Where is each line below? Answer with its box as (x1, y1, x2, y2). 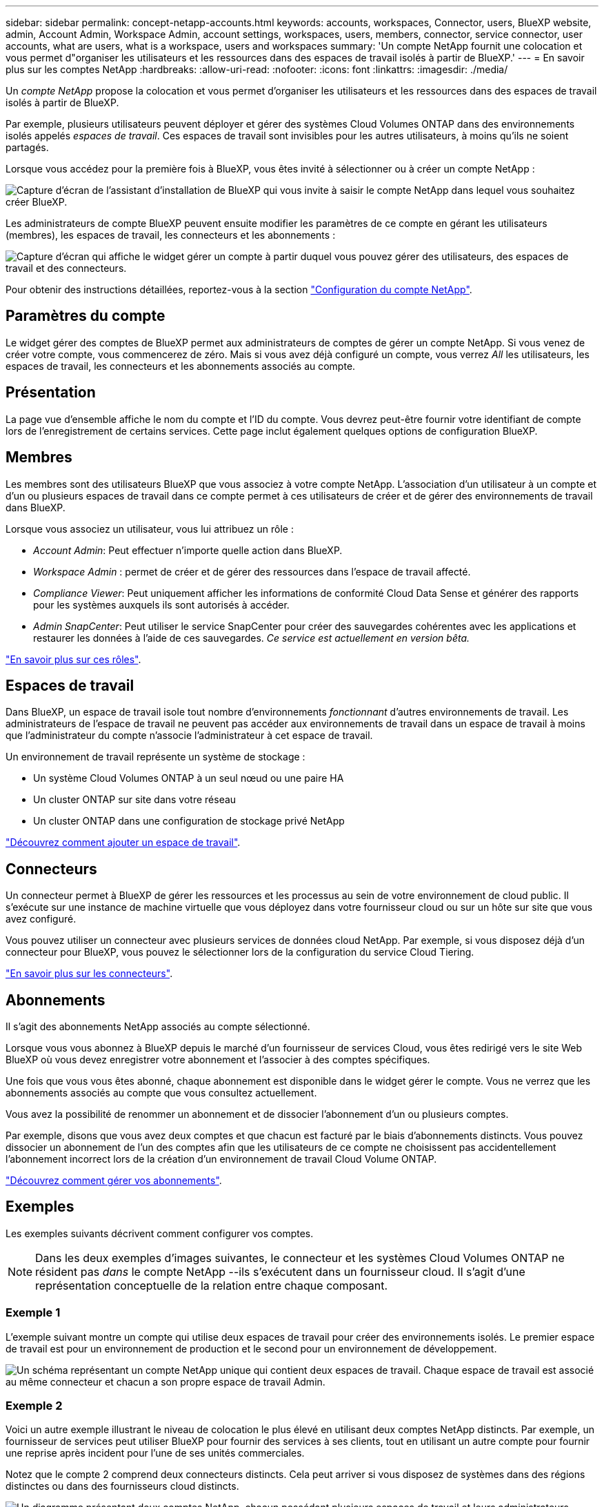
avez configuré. (6, 913, 77, 925)
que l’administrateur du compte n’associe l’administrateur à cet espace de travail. (6, 729, 373, 742)
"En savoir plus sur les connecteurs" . (6, 967, 173, 980)
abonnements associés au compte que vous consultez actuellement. (6, 1087, 317, 1099)
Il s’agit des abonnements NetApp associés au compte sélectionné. (6, 1021, 310, 1033)
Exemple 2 (6, 1399, 63, 1413)
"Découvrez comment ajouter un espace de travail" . (6, 836, 241, 849)
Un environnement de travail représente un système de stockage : (6, 751, 305, 763)
